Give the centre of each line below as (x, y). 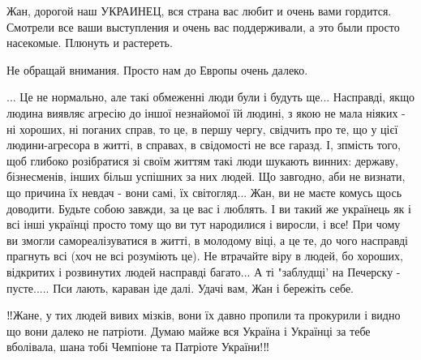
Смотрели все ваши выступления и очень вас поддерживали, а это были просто (203, 26)
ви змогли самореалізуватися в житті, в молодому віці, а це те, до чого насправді (207, 240)
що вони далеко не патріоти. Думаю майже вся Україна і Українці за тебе (189, 330)
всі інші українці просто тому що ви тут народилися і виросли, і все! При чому (204, 224)
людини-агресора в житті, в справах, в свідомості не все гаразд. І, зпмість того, (204, 145)
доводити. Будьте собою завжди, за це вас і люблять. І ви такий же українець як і (209, 208)
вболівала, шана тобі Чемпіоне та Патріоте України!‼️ (138, 347)
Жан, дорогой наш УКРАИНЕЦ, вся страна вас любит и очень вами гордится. (199, 11)
